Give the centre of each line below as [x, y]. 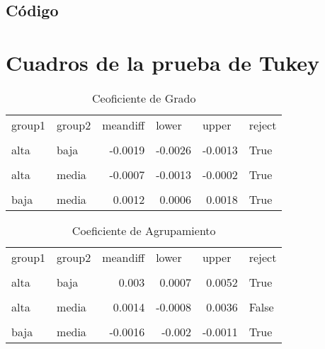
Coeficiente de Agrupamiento [144, 230]
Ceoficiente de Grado [144, 98]
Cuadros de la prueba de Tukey [163, 62]
